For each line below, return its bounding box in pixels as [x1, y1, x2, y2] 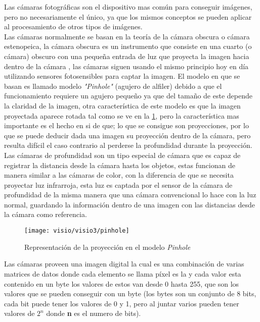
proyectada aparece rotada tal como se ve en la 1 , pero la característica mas [4, 110, 239, 121]
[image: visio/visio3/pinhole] [24, 227, 129, 235]
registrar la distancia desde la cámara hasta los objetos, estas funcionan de [4, 159, 235, 170]
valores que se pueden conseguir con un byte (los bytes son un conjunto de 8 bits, [4, 288, 256, 299]
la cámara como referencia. [4, 209, 87, 220]
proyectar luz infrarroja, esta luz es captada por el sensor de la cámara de [4, 179, 233, 190]
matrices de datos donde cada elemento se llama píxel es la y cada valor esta [4, 268, 241, 279]
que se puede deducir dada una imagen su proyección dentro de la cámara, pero [4, 130, 251, 140]
